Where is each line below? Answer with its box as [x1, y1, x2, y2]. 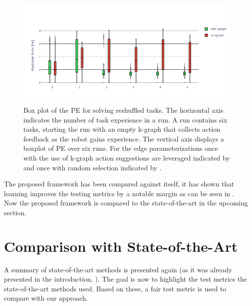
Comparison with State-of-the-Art [4, 236, 238, 256]
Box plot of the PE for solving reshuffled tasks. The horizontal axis [23, 105, 224, 115]
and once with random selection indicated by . [23, 162, 162, 172]
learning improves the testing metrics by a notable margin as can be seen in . [4, 188, 234, 198]
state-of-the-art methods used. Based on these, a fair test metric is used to [4, 283, 226, 293]
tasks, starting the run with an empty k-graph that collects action [23, 124, 221, 134]
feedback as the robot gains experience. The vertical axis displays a [23, 133, 224, 143]
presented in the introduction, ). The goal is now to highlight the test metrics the [4, 274, 247, 284]
